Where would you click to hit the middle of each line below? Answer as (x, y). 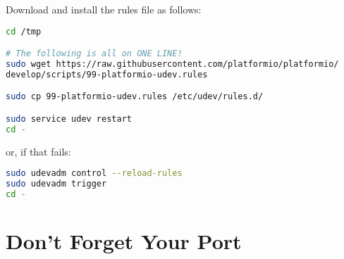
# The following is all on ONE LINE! (94, 54)
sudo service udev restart (69, 119)
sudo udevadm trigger (56, 184)
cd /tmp (24, 31)
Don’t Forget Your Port (124, 241)
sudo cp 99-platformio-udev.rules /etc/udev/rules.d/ (135, 97)
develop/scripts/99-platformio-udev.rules (107, 74)
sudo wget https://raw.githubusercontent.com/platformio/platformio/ (172, 64)
